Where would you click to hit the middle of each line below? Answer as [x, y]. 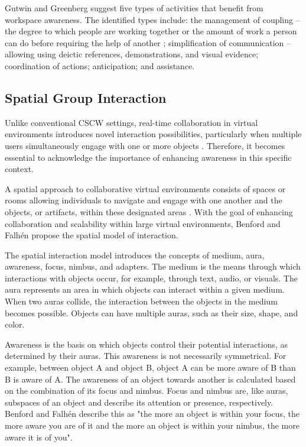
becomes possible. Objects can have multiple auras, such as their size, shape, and [152, 312]
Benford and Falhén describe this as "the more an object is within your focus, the [152, 414]
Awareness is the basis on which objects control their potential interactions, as [147, 344]
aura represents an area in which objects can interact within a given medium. [145, 289]
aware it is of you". [39, 437]
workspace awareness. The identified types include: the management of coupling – [152, 19]
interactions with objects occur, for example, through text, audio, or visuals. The [151, 278]
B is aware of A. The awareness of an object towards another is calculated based [150, 379]
